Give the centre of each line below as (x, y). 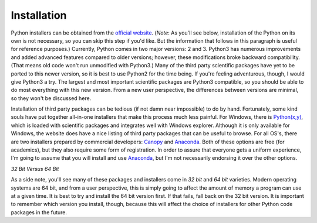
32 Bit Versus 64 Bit (35, 169)
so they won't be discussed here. (51, 98)
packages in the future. (39, 212)
